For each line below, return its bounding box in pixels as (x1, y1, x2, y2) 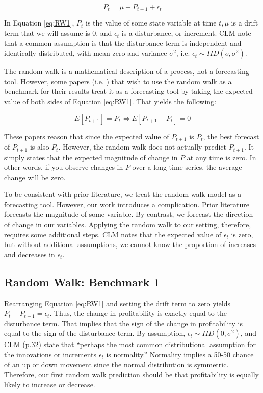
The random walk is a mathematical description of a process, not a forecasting (4, 66, 249, 77)
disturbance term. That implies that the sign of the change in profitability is (4, 317, 243, 328)
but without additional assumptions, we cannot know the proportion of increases (4, 239, 256, 250)
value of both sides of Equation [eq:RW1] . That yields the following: (4, 96, 217, 107)
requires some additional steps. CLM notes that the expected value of (4, 229, 222, 239)
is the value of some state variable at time (85, 17, 217, 28)
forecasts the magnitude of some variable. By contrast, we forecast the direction (4, 209, 253, 219)
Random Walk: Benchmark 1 (4, 274, 160, 289)
